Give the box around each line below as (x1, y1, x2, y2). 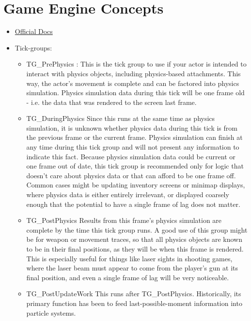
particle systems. (26, 307, 76, 318)
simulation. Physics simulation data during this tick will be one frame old (26, 87, 245, 98)
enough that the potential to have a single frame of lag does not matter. (26, 199, 240, 209)
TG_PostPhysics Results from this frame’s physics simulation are (26, 215, 222, 225)
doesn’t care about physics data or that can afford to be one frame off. (26, 170, 236, 180)
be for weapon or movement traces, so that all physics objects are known (26, 234, 242, 244)
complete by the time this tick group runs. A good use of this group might (26, 224, 248, 235)
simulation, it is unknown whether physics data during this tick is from (26, 122, 237, 133)
